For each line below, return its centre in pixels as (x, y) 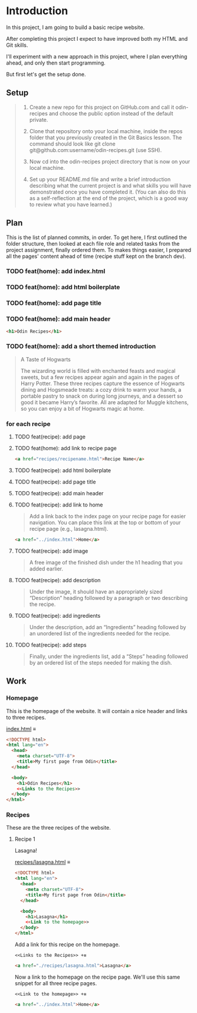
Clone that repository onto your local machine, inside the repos (106, 131)
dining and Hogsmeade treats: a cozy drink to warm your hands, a (101, 389)
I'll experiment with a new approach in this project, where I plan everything (97, 56)
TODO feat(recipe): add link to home (59, 505)
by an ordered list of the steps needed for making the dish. (101, 662)
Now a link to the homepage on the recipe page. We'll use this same (97, 977)
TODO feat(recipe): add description (58, 580)
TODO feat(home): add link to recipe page (65, 449)
